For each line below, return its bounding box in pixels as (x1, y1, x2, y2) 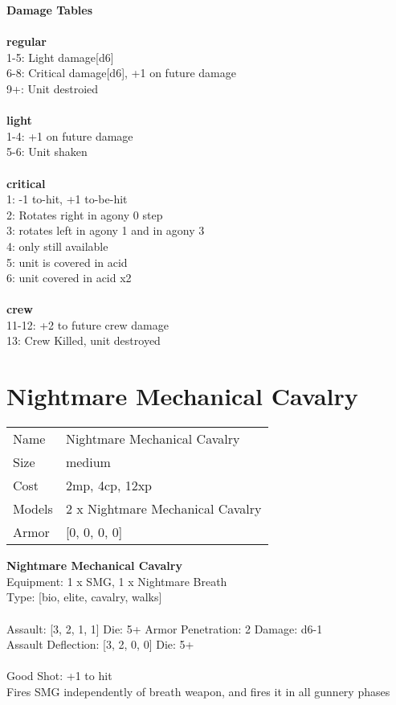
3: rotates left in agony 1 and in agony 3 (6, 222, 205, 239)
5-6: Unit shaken (6, 143, 88, 160)
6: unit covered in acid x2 (6, 269, 132, 286)
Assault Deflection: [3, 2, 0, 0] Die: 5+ (6, 636, 194, 653)
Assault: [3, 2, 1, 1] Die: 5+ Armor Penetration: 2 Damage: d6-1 (6, 620, 323, 637)
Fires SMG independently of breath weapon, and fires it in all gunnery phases (6, 682, 390, 699)
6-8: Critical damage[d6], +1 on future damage (6, 64, 236, 81)
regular (6, 33, 47, 50)
